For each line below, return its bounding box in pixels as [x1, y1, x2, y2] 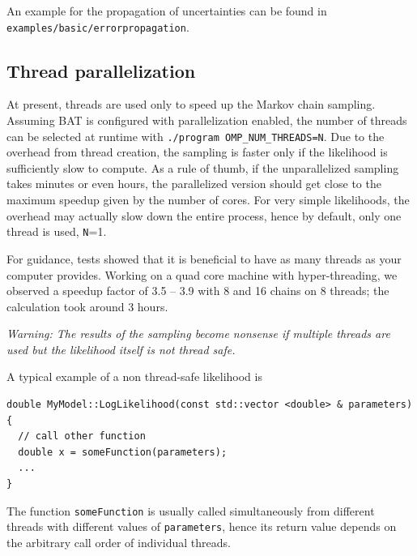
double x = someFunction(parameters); [18, 446, 228, 458]
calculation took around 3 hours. [6, 297, 168, 314]
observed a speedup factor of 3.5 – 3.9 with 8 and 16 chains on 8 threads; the [6, 282, 389, 299]
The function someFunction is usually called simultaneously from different [6, 502, 375, 519]
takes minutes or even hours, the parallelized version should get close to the [6, 175, 381, 192]
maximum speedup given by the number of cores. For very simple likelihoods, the [6, 191, 410, 208]
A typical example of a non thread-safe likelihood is [6, 368, 262, 385]
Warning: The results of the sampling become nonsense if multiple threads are [6, 325, 390, 342]
